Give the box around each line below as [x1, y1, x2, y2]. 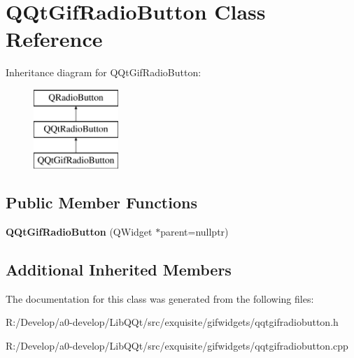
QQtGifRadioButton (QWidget [6, 224, 153, 239]
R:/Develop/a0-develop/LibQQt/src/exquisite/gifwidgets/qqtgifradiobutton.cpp [6, 338, 348, 353]
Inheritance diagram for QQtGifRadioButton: [6, 65, 201, 80]
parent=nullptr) [160, 224, 229, 239]
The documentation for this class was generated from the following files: [6, 291, 314, 306]
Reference [6, 24, 103, 53]
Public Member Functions [6, 192, 197, 213]
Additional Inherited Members [6, 259, 232, 280]
